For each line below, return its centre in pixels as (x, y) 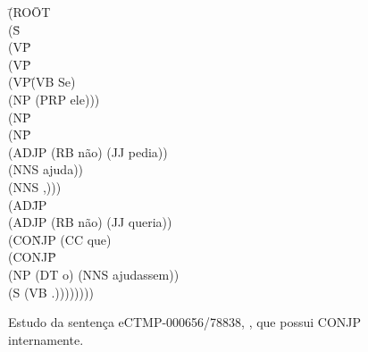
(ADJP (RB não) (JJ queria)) (90, 222)
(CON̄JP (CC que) (60, 239)
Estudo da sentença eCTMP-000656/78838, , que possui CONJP (185, 322)
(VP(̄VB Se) (42, 82)
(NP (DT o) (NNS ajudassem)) (94, 274)
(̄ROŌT (29, 12)
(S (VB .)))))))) (51, 292)
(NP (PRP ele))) (54, 99)
